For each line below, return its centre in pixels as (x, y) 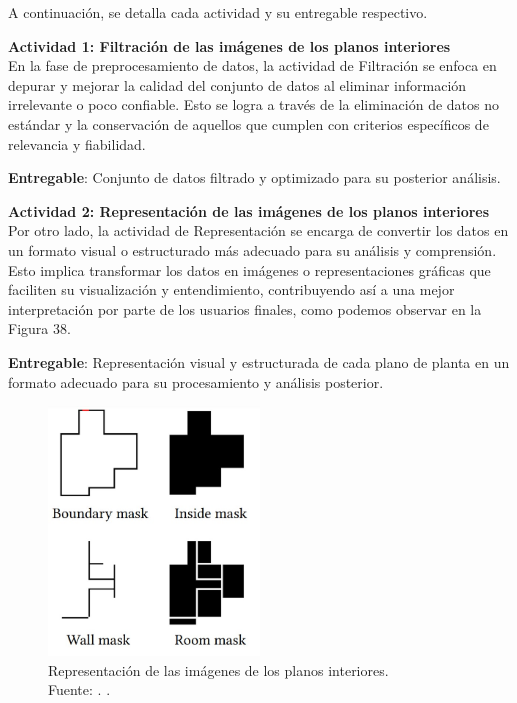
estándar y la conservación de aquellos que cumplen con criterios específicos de (248, 123)
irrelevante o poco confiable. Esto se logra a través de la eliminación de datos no (254, 104)
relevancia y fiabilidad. (77, 143)
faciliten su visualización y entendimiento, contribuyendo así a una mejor (231, 289)
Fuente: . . (79, 689)
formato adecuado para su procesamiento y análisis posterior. (196, 381)
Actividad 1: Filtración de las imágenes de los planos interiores (229, 45)
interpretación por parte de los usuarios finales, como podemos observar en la (245, 308)
